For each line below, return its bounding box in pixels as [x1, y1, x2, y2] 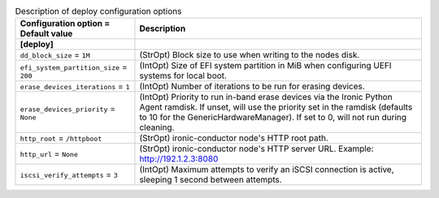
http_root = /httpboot [20, 132, 102, 144]
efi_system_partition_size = [20, 61, 128, 72]
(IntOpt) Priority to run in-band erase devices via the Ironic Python [139, 92, 393, 103]
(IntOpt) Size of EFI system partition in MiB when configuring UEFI [139, 60, 392, 71]
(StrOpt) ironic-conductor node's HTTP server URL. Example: [139, 143, 374, 154]
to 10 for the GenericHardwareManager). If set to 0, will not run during [139, 112, 406, 123]
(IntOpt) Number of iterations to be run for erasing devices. [139, 81, 365, 93]
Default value [20, 28, 73, 40]
